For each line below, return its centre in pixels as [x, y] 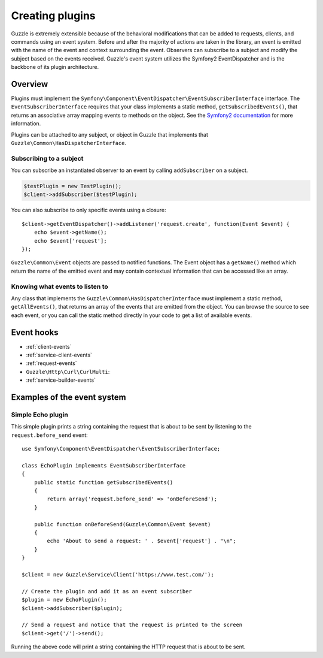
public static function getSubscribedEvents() [103, 482]
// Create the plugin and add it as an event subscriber [107, 591]
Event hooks [35, 332]
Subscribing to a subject [47, 158]
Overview [30, 84]
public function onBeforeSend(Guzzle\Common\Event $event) [122, 524]
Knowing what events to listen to [60, 286]
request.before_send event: [49, 435]
